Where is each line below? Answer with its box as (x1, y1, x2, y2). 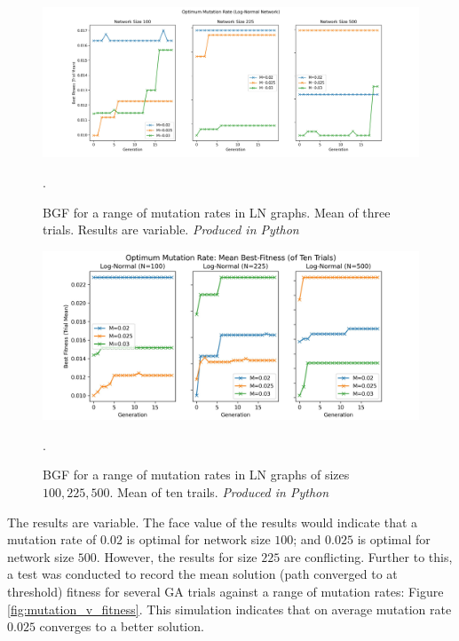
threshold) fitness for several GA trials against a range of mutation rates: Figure (7, 582, 444, 600)
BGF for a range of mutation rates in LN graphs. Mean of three (43, 202, 391, 221)
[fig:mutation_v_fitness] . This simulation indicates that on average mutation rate (7, 599, 452, 618)
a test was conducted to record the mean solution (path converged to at (7, 565, 398, 583)
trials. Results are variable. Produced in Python (43, 220, 299, 239)
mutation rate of (7, 530, 97, 549)
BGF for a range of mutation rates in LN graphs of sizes (43, 465, 350, 484)
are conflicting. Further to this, (283, 547, 453, 566)
